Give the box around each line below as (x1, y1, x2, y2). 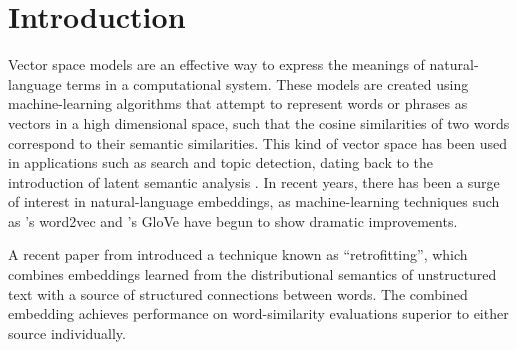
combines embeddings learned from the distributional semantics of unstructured (8, 264, 497, 285)
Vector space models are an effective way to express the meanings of (8, 54, 425, 75)
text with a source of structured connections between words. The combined (8, 283, 468, 304)
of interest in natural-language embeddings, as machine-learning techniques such (8, 191, 500, 212)
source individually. (8, 322, 126, 343)
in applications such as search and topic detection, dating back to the (8, 152, 434, 173)
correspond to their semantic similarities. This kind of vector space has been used (8, 132, 507, 153)
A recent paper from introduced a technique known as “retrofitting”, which (8, 244, 468, 265)
